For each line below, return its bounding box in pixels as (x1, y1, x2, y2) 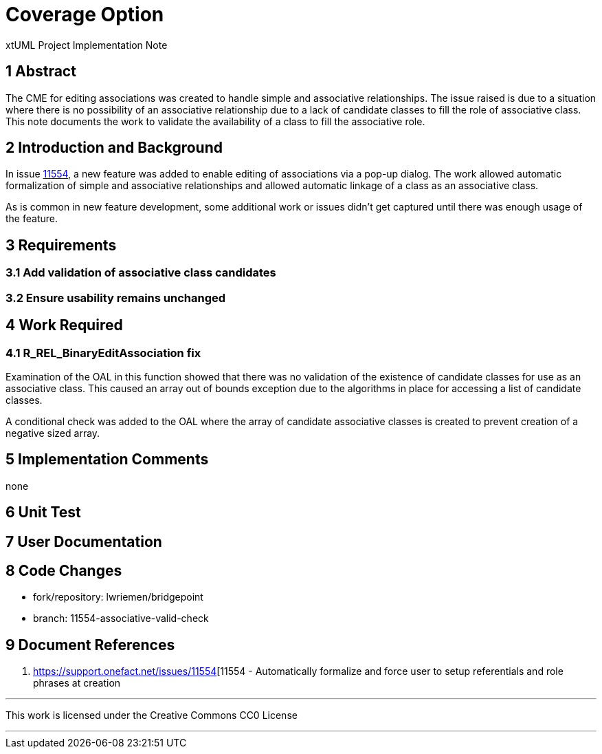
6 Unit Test (5, 504, 81, 521)
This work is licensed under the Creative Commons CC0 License (5, 709, 298, 722)
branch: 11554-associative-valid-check (33, 612, 209, 625)
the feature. (5, 213, 58, 225)
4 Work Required (5, 316, 123, 334)
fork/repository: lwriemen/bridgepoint (33, 591, 203, 603)
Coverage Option (5, 3, 164, 26)
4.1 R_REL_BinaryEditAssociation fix (5, 345, 201, 360)
